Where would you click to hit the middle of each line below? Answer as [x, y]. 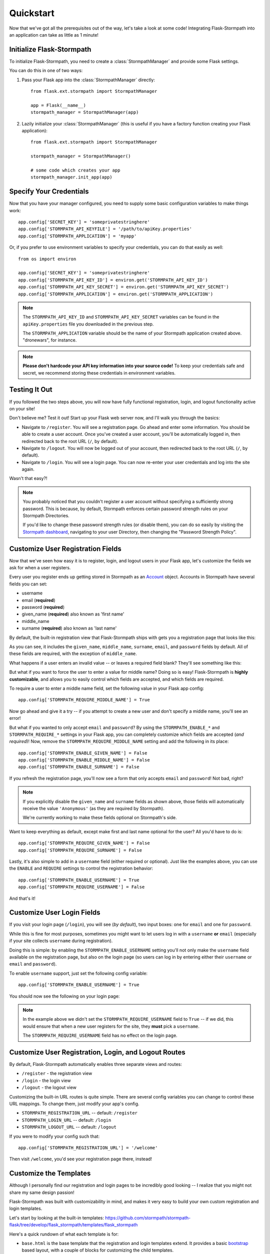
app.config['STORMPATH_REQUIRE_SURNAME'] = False [80, 850]
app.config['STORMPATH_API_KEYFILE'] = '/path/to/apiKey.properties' [105, 229]
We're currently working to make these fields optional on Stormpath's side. [100, 818]
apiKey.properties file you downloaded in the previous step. [88, 324]
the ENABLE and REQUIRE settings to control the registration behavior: [81, 868]
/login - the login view [46, 1080]
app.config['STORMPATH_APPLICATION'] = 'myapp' [77, 236]
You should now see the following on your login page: [64, 996]
